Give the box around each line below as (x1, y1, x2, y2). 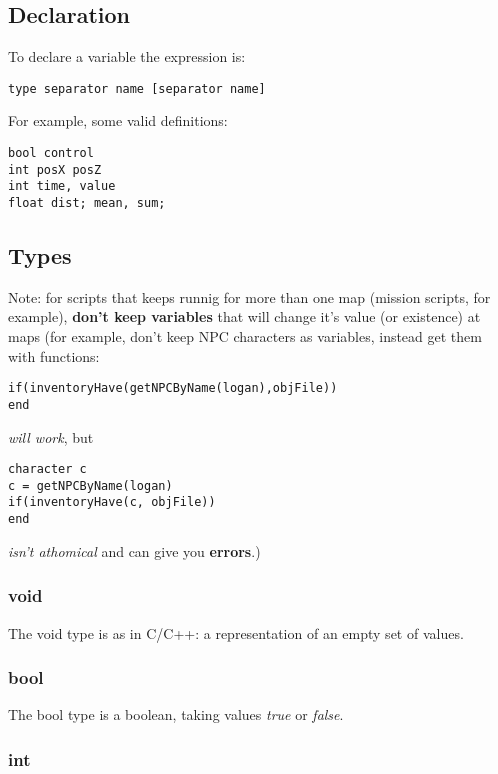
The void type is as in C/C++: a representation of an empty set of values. (8, 622, 464, 643)
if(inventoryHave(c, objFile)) (8, 495, 216, 510)
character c (8, 462, 87, 477)
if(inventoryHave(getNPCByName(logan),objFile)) (8, 381, 338, 396)
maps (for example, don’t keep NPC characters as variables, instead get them (8, 326, 482, 347)
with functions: (8, 345, 100, 366)
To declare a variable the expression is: (8, 46, 246, 67)
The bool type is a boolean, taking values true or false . (8, 704, 344, 725)
